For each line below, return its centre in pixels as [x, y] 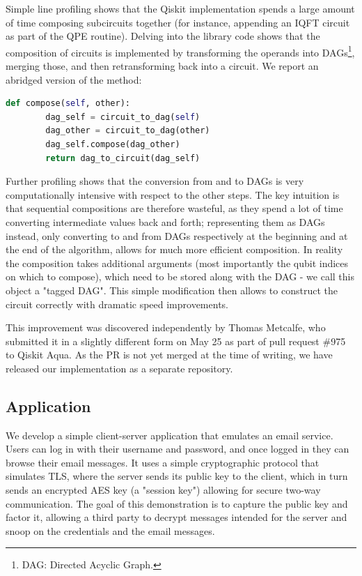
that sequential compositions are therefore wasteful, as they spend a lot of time [174, 208]
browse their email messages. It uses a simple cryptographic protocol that [163, 462]
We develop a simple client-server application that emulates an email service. [170, 435]
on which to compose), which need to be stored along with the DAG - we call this [180, 276]
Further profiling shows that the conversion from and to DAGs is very [155, 181]
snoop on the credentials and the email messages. [110, 530]
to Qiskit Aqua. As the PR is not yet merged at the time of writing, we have [169, 355]
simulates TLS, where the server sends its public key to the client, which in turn [177, 476]
